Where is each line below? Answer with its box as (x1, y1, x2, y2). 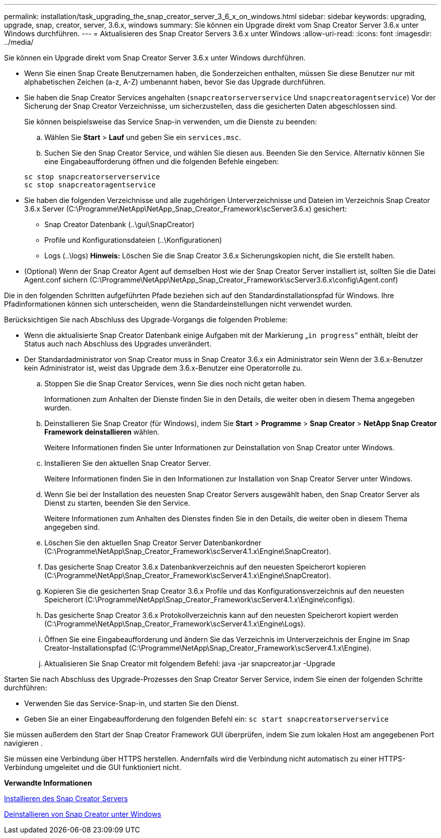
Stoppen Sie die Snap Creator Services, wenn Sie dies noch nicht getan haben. (44, 379, 307, 388)
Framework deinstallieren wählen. (44, 428, 160, 436)
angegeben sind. (44, 523, 100, 531)
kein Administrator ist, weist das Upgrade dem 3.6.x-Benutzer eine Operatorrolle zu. (24, 364, 303, 372)
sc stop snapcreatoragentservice (24, 181, 156, 189)
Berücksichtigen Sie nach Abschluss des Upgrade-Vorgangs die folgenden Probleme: (4, 315, 288, 324)
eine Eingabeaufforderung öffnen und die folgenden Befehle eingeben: (44, 157, 279, 166)
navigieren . (4, 739, 43, 747)
